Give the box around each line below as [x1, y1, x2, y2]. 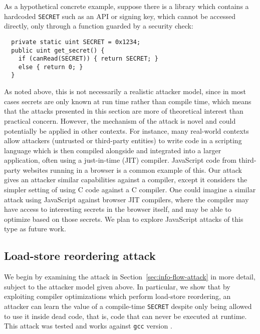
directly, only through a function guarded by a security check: [4, 21, 193, 31]
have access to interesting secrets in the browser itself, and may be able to [4, 204, 231, 214]
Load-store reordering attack [4, 248, 156, 263]
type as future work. [4, 223, 66, 234]
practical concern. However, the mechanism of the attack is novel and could [4, 115, 236, 126]
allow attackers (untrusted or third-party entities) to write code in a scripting [4, 135, 242, 146]
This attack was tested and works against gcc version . [4, 320, 172, 331]
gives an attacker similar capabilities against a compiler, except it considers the [4, 174, 247, 185]
